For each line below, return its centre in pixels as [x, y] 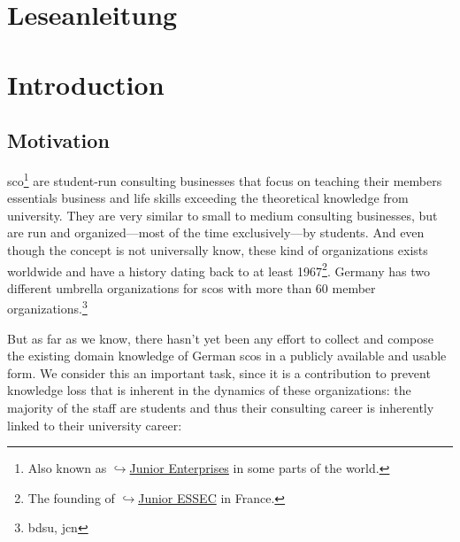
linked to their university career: [95, 425]
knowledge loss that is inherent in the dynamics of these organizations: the [209, 390]
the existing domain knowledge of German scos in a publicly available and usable [227, 356]
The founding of [71, 497]
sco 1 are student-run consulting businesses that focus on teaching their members [225, 179]
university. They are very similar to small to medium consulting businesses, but [222, 215]
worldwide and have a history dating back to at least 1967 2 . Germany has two [218, 269]
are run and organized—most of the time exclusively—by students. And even [216, 232]
